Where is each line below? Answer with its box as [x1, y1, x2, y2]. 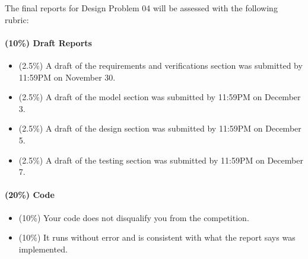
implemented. [18, 242, 68, 255]
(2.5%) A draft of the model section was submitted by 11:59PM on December [18, 91, 301, 103]
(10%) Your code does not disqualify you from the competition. [18, 211, 249, 223]
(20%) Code [5, 188, 55, 201]
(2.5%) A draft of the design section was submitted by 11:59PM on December [18, 122, 301, 135]
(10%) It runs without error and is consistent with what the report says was [18, 231, 296, 244]
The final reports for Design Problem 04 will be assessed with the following [5, 2, 278, 14]
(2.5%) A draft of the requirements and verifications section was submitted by [18, 59, 303, 71]
